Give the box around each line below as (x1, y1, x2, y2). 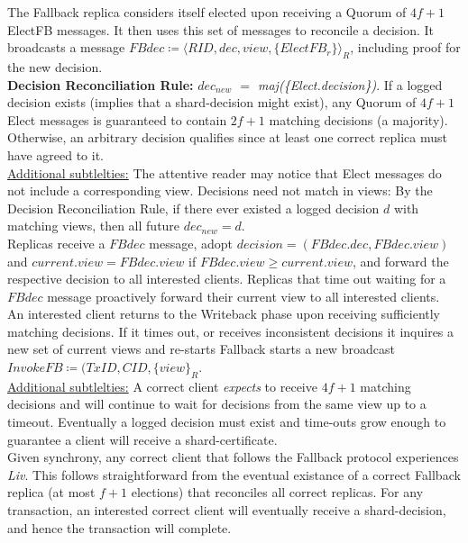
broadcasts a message (7, 38, 125, 57)
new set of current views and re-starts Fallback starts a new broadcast (7, 339, 395, 358)
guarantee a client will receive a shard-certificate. (7, 430, 278, 448)
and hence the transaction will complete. (7, 518, 232, 537)
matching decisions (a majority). (269, 110, 448, 129)
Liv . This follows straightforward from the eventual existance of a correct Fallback (7, 465, 461, 484)
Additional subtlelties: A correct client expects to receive (7, 376, 317, 395)
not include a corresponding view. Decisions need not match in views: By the (7, 181, 433, 200)
